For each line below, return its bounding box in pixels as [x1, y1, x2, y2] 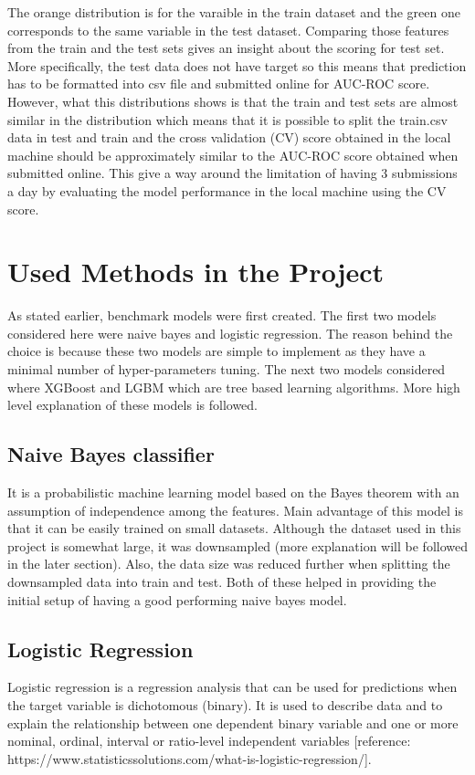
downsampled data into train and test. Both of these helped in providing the [7, 571, 437, 591]
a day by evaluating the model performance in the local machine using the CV [7, 181, 447, 200]
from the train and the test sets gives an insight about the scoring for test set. [7, 38, 445, 58]
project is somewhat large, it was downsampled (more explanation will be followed [7, 536, 469, 555]
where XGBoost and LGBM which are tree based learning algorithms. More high [7, 377, 460, 396]
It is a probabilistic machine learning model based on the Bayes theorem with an [7, 483, 459, 502]
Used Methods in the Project [7, 253, 385, 290]
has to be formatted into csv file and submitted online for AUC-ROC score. [7, 74, 430, 93]
